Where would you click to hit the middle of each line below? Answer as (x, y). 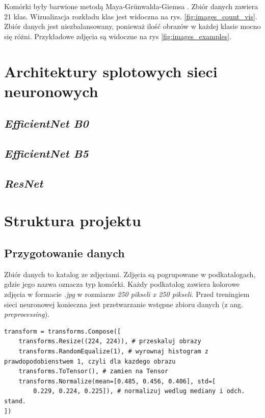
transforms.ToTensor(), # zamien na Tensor (94, 371)
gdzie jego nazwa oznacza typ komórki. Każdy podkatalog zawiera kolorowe (122, 284)
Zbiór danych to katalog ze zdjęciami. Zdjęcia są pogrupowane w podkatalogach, (130, 274)
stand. (15, 401)
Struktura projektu (73, 220)
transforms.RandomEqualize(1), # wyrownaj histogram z (113, 352)
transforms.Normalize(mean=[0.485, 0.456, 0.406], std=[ (117, 381)
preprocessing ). (27, 314)
